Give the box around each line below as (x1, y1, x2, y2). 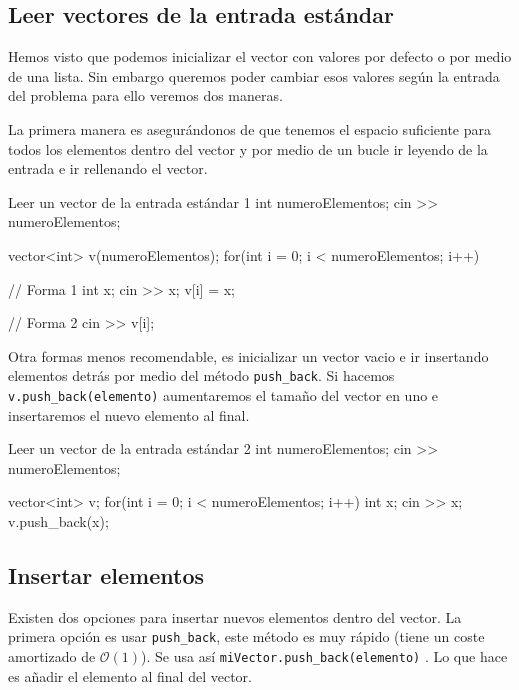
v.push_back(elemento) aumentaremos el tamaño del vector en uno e (8, 384, 439, 405)
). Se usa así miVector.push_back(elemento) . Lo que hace (141, 646, 508, 667)
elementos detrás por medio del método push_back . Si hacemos (8, 365, 395, 386)
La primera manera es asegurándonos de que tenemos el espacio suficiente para (8, 118, 492, 139)
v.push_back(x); (8, 511, 109, 532)
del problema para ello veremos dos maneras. (8, 85, 283, 106)
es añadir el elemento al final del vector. (8, 665, 252, 686)
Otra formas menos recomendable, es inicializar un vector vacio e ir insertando (8, 345, 489, 366)
